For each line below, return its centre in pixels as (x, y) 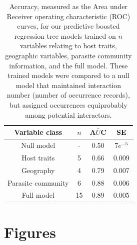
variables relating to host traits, (68, 46)
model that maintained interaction (68, 85)
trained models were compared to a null (68, 75)
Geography (38, 170)
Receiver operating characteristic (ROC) (68, 16)
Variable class (38, 132)
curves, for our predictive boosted (68, 26)
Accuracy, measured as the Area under (68, 6)
